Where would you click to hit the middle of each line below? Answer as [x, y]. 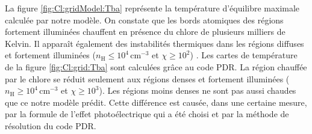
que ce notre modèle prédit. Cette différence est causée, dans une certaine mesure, [156, 102]
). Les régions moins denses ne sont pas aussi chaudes [198, 90]
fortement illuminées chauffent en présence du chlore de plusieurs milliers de [145, 32]
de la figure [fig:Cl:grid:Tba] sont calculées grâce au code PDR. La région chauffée [156, 66]
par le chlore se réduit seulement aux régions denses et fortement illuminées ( [147, 78]
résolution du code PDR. [51, 125]
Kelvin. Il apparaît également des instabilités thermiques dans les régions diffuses [154, 43]
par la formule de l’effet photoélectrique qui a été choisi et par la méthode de [147, 114]
